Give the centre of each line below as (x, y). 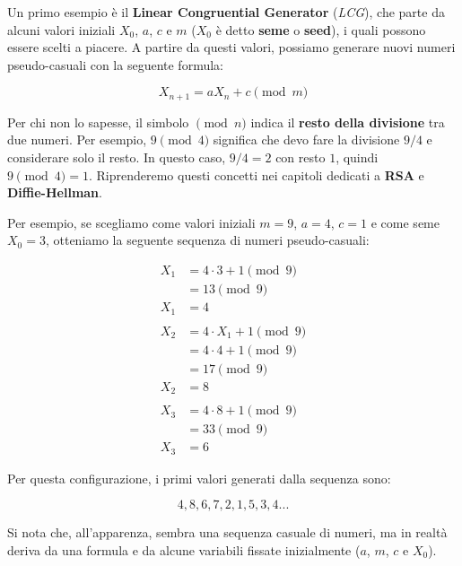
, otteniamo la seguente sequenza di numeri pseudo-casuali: (207, 240)
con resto (301, 157)
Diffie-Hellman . (55, 192)
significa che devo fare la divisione (306, 139)
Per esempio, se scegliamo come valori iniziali (131, 222)
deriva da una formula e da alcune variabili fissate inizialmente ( (184, 549)
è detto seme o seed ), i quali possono (321, 29)
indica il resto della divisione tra (348, 122)
